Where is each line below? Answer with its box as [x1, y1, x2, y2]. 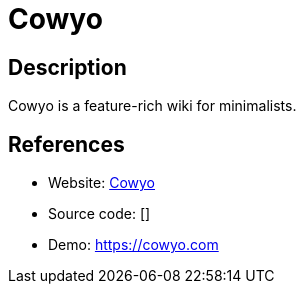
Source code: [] [48, 205, 151, 223]
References [8, 131, 125, 157]
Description [8, 54, 127, 80]
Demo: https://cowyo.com [48, 236, 219, 254]
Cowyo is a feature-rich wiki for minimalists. [8, 97, 297, 115]
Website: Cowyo [48, 174, 156, 192]
